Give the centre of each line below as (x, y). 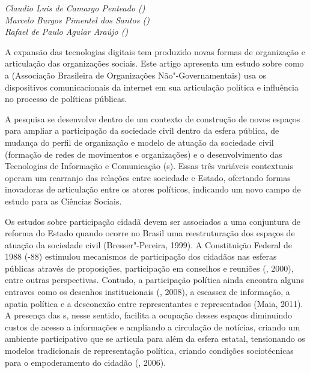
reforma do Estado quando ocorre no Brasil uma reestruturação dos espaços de (150, 233)
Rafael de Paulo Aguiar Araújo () (67, 31)
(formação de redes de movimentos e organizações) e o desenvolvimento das (144, 154)
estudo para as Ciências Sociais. (63, 201)
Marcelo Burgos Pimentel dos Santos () (77, 19)
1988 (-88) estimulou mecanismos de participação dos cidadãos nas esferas (141, 256)
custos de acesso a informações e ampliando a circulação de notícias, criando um (153, 327)
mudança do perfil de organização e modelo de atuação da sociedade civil (139, 142)
